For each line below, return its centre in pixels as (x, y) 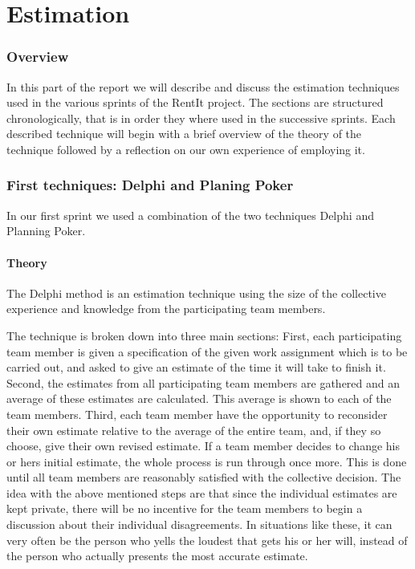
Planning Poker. (46, 231)
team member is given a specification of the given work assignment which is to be (207, 351)
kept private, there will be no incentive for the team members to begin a (185, 508)
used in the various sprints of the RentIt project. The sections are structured (195, 102)
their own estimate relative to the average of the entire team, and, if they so (194, 430)
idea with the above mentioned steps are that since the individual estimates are (202, 492)
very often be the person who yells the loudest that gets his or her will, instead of (207, 540)
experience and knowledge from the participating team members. (166, 309)
